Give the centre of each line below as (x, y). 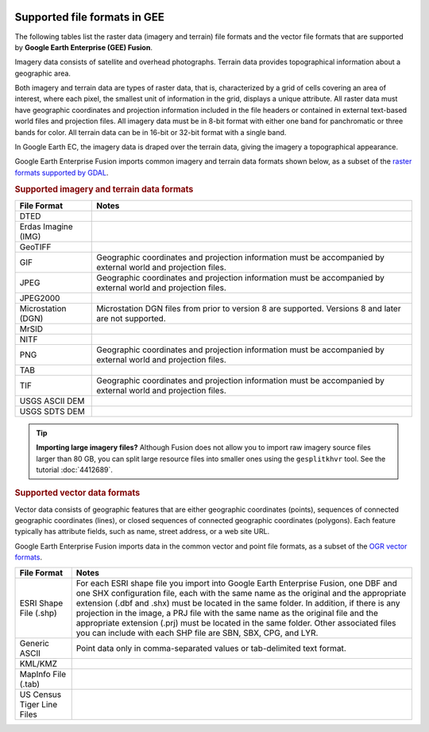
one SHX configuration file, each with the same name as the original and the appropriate (241, 593)
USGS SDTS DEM (52, 411)
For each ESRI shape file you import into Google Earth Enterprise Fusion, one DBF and (236, 583)
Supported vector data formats (77, 493)
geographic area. (43, 73)
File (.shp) (38, 613)
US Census (41, 694)
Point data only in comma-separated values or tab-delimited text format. (211, 648)
